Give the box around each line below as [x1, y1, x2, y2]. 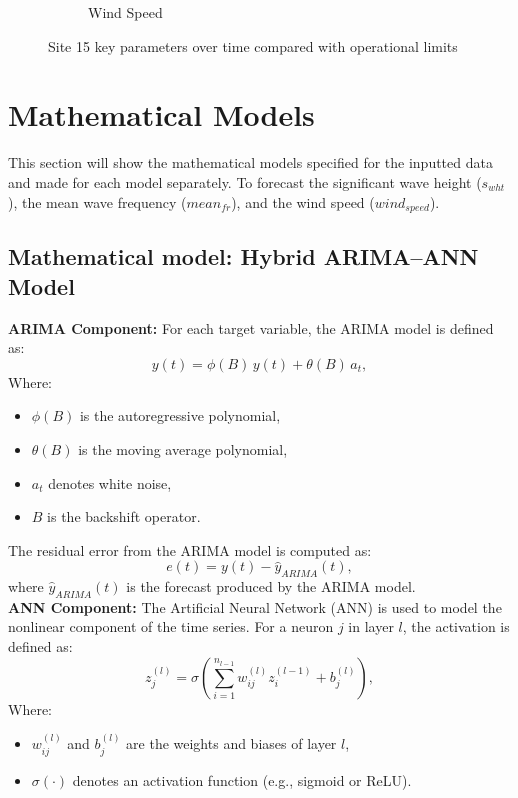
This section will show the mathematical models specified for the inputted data [8, 152, 493, 173]
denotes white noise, [48, 472, 172, 493]
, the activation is [402, 616, 510, 637]
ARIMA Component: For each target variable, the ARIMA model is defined [8, 317, 494, 338]
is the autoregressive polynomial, [79, 405, 281, 426]
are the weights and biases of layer [126, 733, 337, 754]
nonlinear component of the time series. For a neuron [8, 616, 334, 637]
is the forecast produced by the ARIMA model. [126, 576, 416, 597]
